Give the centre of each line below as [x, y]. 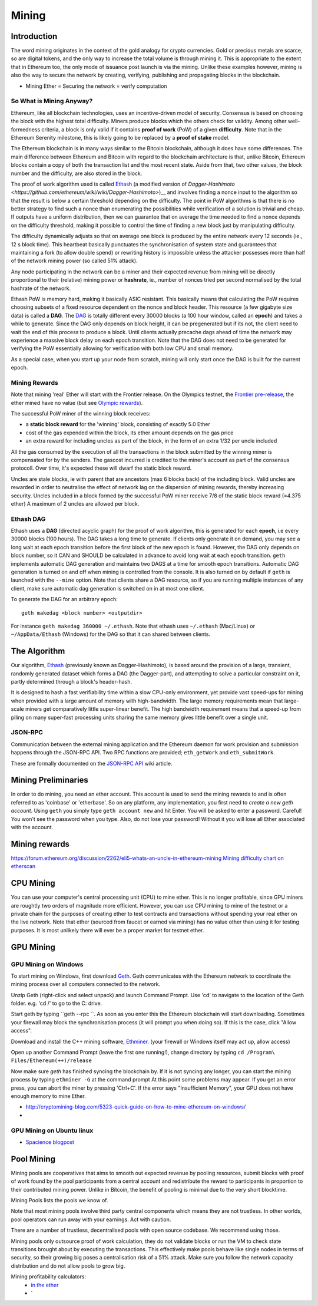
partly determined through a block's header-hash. [72, 682]
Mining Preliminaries [49, 780]
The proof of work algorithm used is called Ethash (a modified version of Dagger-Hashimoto [123, 184]
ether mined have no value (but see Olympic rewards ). [77, 403]
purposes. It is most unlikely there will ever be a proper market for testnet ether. [107, 930]
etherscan [23, 866]
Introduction [34, 36]
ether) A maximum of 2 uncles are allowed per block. [75, 503]
